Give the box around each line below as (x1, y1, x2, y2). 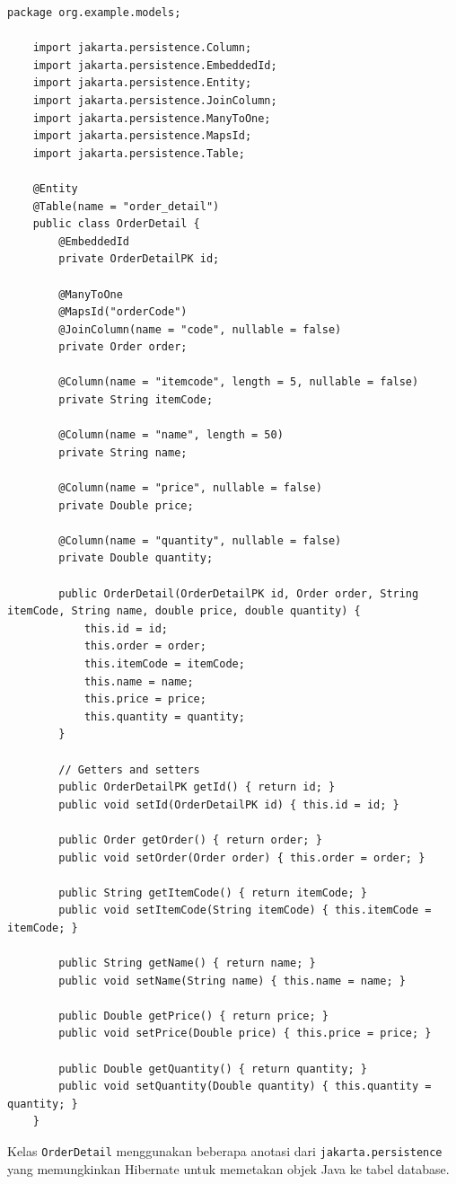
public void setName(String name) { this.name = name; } (58, 974, 406, 987)
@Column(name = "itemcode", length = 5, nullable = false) (58, 376, 419, 389)
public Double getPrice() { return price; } (58, 1009, 329, 1022)
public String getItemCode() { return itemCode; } (58, 886, 367, 899)
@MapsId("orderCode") (58, 305, 188, 319)
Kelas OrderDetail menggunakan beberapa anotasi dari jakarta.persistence (7, 1142, 443, 1160)
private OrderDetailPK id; (58, 252, 220, 266)
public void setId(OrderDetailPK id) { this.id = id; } (58, 798, 399, 811)
